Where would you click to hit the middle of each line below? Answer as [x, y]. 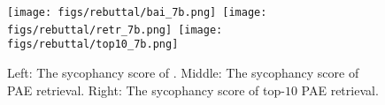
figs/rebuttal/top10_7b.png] [93, 45]
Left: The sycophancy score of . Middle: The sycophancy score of [183, 72]
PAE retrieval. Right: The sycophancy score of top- [146, 90]
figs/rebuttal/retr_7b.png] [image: [115, 30]
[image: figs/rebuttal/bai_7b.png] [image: [137, 12]
